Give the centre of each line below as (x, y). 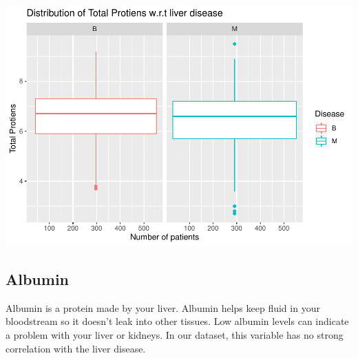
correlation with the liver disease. (76, 348)
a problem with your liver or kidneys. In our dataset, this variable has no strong (175, 334)
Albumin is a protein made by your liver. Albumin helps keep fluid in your (163, 307)
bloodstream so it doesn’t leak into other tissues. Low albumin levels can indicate (177, 321)
